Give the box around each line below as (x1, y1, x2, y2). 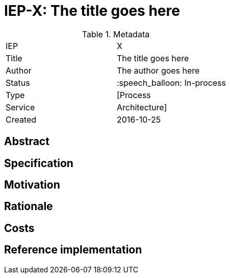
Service (6, 102, 35, 112)
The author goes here (117, 65, 200, 76)
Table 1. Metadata (82, 29, 150, 39)
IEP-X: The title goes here (4, 2, 180, 19)
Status (6, 77, 30, 88)
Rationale (4, 200, 53, 213)
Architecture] (117, 102, 167, 112)
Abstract (4, 135, 49, 148)
